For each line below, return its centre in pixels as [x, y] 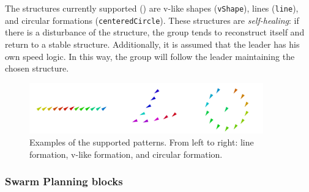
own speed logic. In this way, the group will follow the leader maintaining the [150, 56]
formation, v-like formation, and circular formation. [126, 154]
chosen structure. [37, 68]
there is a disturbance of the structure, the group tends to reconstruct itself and [155, 32]
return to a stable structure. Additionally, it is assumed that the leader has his [152, 44]
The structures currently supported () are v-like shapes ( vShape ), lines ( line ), [152, 8]
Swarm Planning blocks [64, 181]
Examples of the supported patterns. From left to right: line [142, 142]
